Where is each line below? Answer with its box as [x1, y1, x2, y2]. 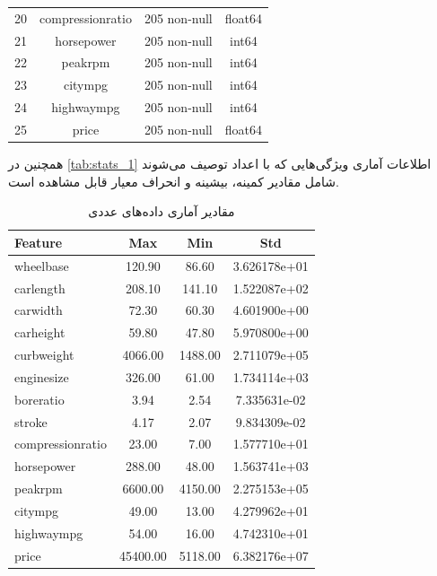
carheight [14, 323, 66, 342]
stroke [14, 412, 48, 431]
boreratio [14, 389, 65, 408]
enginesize [14, 367, 69, 386]
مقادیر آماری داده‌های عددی [88, 202, 235, 221]
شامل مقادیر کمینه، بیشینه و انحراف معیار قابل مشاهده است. [8, 171, 339, 190]
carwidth [14, 301, 63, 319]
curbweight [14, 345, 74, 364]
